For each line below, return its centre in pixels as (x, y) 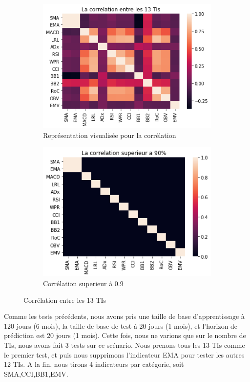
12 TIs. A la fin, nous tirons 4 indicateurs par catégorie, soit (94, 364)
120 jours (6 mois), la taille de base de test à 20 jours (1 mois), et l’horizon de (121, 326)
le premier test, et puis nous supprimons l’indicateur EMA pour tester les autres (124, 354)
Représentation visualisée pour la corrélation (110, 135)
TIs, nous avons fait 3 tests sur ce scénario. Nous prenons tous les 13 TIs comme (125, 345)
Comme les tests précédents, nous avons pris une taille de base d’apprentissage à (124, 316)
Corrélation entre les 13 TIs (65, 300)
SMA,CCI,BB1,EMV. (36, 373)
